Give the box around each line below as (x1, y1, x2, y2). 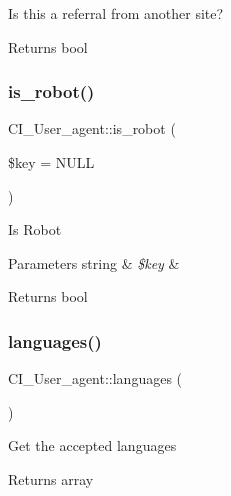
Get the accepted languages (8, 435, 177, 456)
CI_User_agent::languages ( (8, 368, 183, 389)
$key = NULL (8, 152, 95, 172)
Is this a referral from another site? (8, 3, 224, 23)
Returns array (8, 468, 94, 489)
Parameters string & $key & (8, 252, 180, 273)
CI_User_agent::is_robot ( (8, 118, 176, 139)
